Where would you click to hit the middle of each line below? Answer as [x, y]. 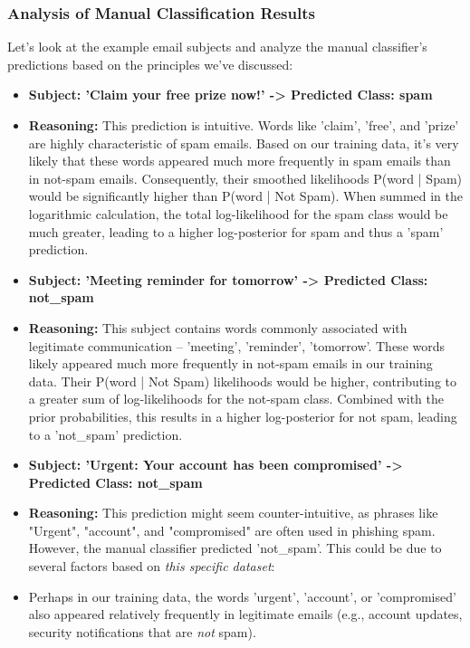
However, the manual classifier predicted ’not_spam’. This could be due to [235, 548]
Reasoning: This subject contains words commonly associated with [218, 327]
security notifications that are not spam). [142, 631]
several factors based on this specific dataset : [152, 566]
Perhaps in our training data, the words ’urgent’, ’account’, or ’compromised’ [242, 596]
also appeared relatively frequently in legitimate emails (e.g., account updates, [245, 614]
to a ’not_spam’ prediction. [106, 434]
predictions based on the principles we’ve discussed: [150, 64]
